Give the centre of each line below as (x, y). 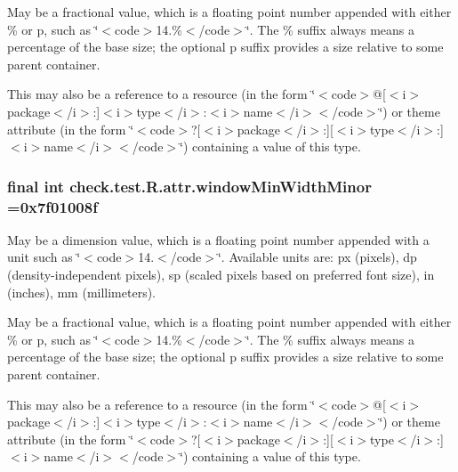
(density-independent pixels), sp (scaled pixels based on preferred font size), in (221, 275)
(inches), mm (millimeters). (82, 292)
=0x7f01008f (52, 206)
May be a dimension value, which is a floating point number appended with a (218, 239)
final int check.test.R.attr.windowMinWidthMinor (189, 186)
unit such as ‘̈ (44, 257)
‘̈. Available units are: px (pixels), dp (317, 257)
